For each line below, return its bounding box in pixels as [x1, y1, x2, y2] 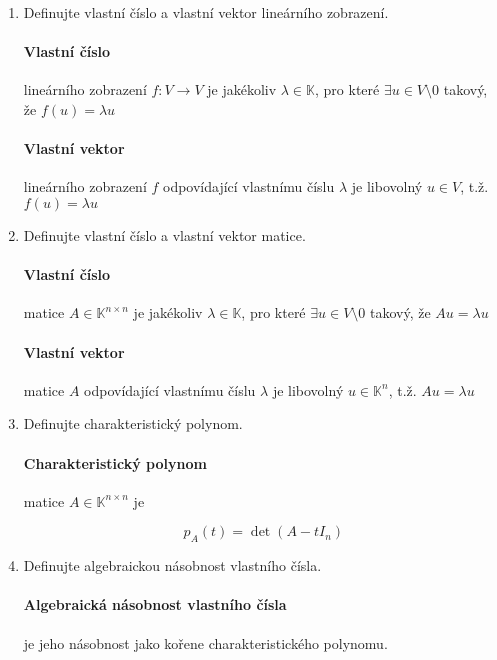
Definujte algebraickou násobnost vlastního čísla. [23, 555, 322, 576]
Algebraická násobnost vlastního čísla [23, 594, 287, 615]
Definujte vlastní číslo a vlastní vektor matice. [23, 224, 306, 245]
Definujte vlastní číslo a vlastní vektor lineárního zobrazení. [23, 2, 389, 22]
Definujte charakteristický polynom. [23, 413, 243, 434]
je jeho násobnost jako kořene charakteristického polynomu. [23, 632, 388, 653]
